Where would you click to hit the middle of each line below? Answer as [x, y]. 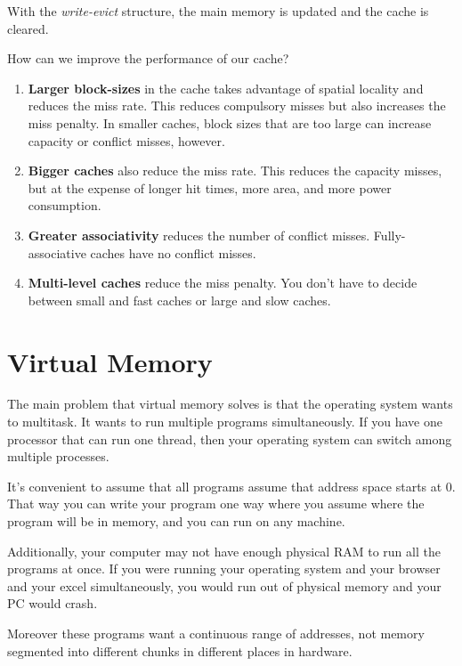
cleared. [28, 28]
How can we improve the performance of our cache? [148, 58]
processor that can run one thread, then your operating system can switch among [230, 439]
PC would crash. [53, 603]
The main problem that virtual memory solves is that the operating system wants [230, 404]
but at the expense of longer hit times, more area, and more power [210, 187]
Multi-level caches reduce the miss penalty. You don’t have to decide [223, 283]
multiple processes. [58, 456]
